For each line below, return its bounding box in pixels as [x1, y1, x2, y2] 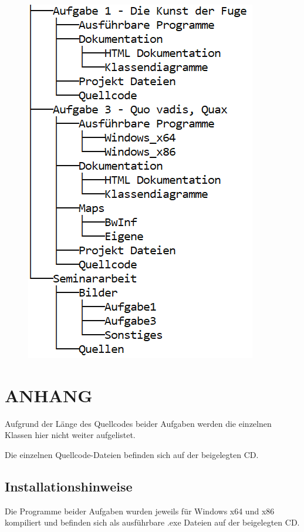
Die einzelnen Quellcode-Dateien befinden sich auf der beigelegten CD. [5, 448, 259, 460]
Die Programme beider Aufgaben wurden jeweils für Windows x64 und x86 [5, 504, 275, 517]
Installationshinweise [5, 477, 133, 495]
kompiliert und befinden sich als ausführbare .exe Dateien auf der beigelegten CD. [5, 516, 300, 528]
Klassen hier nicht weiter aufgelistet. [5, 429, 136, 441]
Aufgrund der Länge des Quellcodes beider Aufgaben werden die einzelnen [5, 417, 272, 429]
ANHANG [5, 383, 93, 407]
